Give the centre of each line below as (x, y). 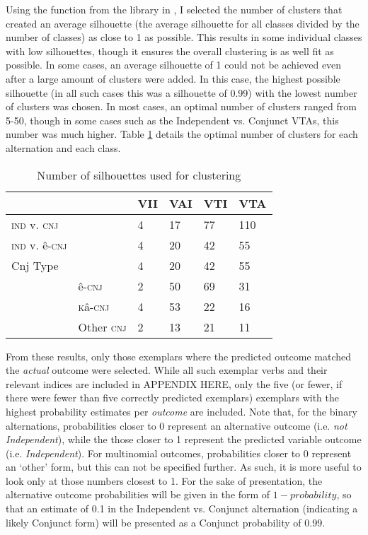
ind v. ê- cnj (39, 245)
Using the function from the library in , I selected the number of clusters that (174, 9)
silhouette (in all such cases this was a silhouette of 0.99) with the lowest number (182, 92)
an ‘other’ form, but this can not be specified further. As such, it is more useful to (184, 467)
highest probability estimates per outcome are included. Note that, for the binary (182, 411)
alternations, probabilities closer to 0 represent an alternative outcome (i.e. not (177, 425)
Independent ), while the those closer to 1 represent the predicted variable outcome (184, 439)
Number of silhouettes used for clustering (139, 175)
